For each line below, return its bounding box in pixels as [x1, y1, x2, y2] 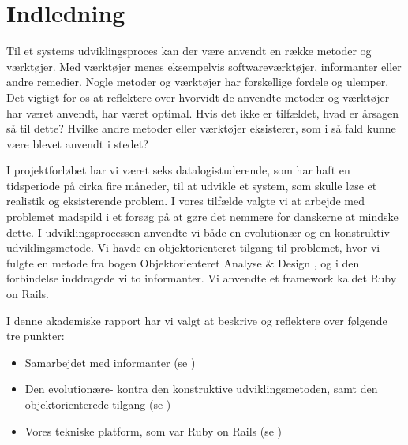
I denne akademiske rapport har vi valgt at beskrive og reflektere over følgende [6, 312, 387, 328]
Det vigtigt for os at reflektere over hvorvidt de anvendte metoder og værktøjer [6, 88, 390, 105]
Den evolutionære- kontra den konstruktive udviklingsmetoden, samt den [24, 380, 378, 397]
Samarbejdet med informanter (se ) [24, 353, 196, 370]
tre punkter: [6, 327, 65, 344]
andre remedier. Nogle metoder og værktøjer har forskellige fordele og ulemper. [6, 73, 389, 90]
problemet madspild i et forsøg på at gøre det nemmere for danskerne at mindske [6, 208, 399, 225]
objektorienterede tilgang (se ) [24, 396, 171, 412]
